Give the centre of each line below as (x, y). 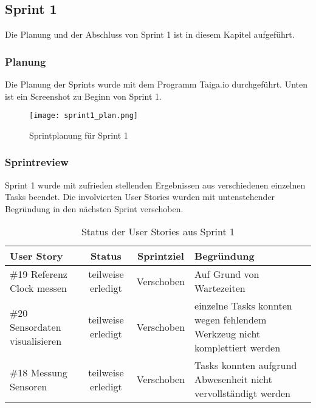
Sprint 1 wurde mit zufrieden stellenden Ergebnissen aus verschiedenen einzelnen (155, 185)
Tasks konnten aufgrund (246, 365)
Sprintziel (161, 256)
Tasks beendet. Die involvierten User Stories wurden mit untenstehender (140, 197)
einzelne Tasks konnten (243, 306)
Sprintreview (37, 162)
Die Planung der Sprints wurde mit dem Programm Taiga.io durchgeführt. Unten (156, 84)
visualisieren (36, 341)
